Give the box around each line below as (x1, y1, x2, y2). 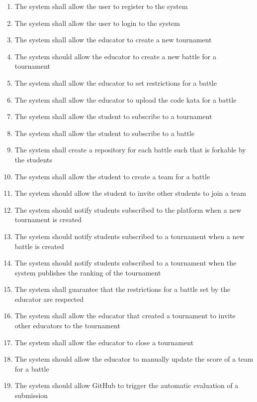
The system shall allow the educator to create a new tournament (14, 34, 212, 45)
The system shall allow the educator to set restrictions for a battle (14, 77, 217, 88)
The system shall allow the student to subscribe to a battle (14, 128, 195, 138)
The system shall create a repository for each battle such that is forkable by (14, 144, 246, 155)
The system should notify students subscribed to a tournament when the (14, 258, 237, 268)
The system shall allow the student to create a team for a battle (14, 171, 210, 181)
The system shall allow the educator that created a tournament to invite (14, 310, 236, 321)
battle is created (14, 241, 64, 251)
